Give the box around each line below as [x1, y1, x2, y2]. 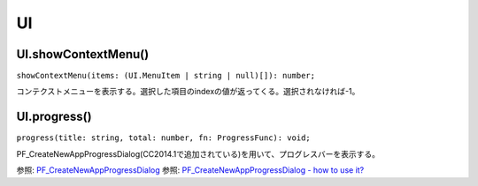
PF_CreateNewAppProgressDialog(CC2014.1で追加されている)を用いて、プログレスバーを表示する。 [16, 148, 381, 159]
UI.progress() [16, 109, 92, 124]
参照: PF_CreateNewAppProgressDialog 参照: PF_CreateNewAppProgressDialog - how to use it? [16, 165, 365, 175]
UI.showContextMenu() [16, 47, 150, 62]
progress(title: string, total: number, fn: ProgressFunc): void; [16, 133, 312, 143]
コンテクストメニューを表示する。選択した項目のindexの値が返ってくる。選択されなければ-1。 [16, 86, 360, 97]
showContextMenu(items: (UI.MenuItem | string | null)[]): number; [16, 71, 316, 81]
